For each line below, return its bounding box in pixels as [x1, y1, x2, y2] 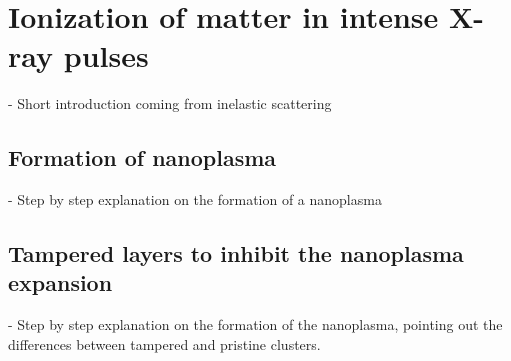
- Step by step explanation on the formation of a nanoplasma [8, 189, 382, 210]
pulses [63, 35, 149, 76]
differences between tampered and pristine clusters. [8, 333, 321, 354]
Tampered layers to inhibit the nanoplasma [8, 238, 464, 269]
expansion [8, 267, 113, 298]
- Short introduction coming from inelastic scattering [8, 93, 332, 114]
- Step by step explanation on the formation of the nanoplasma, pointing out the [8, 314, 503, 335]
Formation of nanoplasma [8, 142, 277, 173]
